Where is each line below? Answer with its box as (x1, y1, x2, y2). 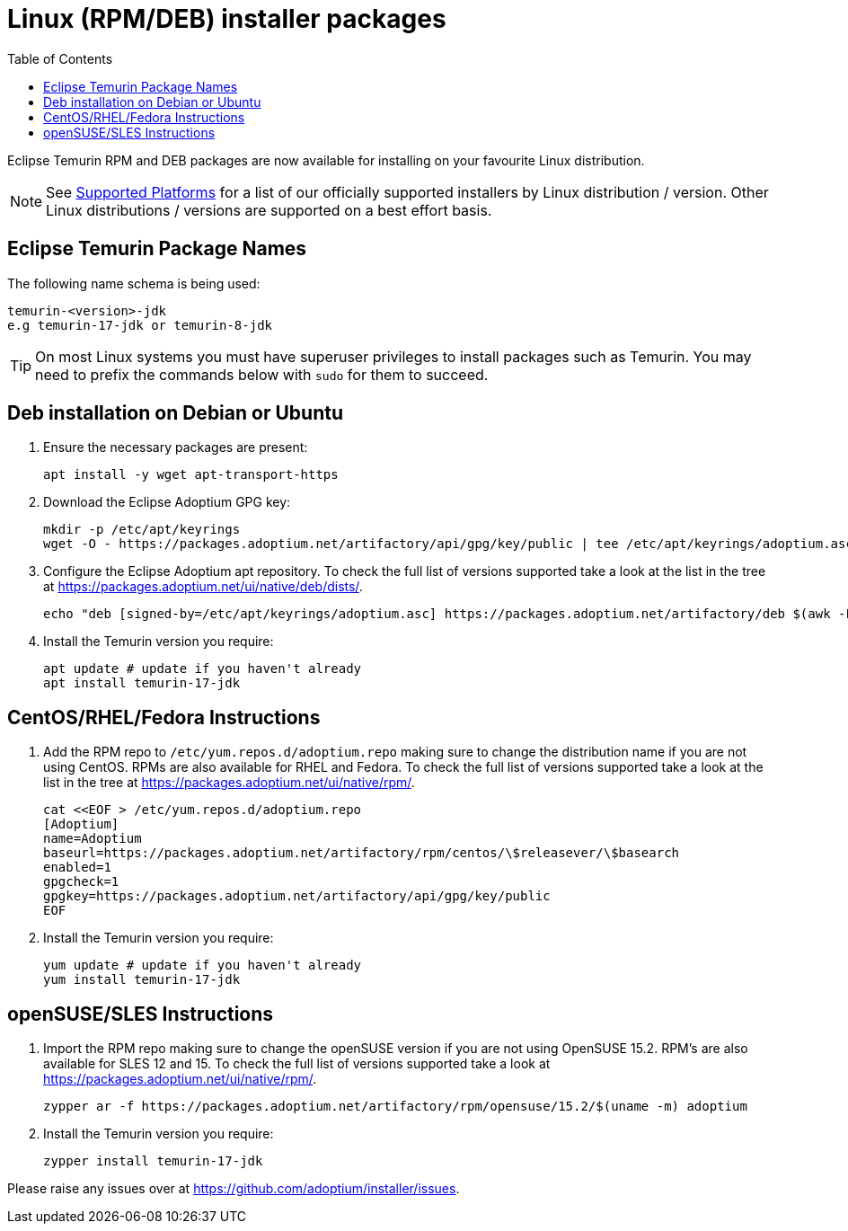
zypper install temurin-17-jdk (43, 1154, 263, 1169)
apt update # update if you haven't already (43, 661, 362, 677)
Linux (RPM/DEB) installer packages (7, 4, 446, 34)
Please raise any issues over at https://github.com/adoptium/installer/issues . (7, 1181, 460, 1197)
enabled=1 (43, 860, 111, 875)
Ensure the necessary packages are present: (43, 439, 308, 456)
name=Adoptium (43, 831, 142, 846)
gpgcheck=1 (43, 874, 119, 890)
